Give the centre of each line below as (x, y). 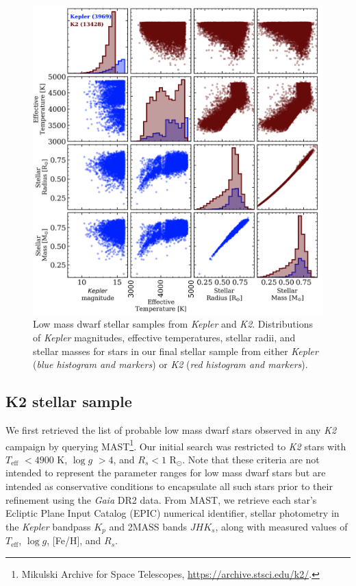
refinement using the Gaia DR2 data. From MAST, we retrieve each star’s (161, 499)
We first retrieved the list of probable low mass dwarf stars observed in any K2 (171, 430)
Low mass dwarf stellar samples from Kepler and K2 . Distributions (173, 324)
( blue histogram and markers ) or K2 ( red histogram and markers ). (170, 364)
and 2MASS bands (148, 526)
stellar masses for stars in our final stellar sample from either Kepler (176, 351)
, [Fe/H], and (74, 540)
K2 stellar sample (69, 401)
